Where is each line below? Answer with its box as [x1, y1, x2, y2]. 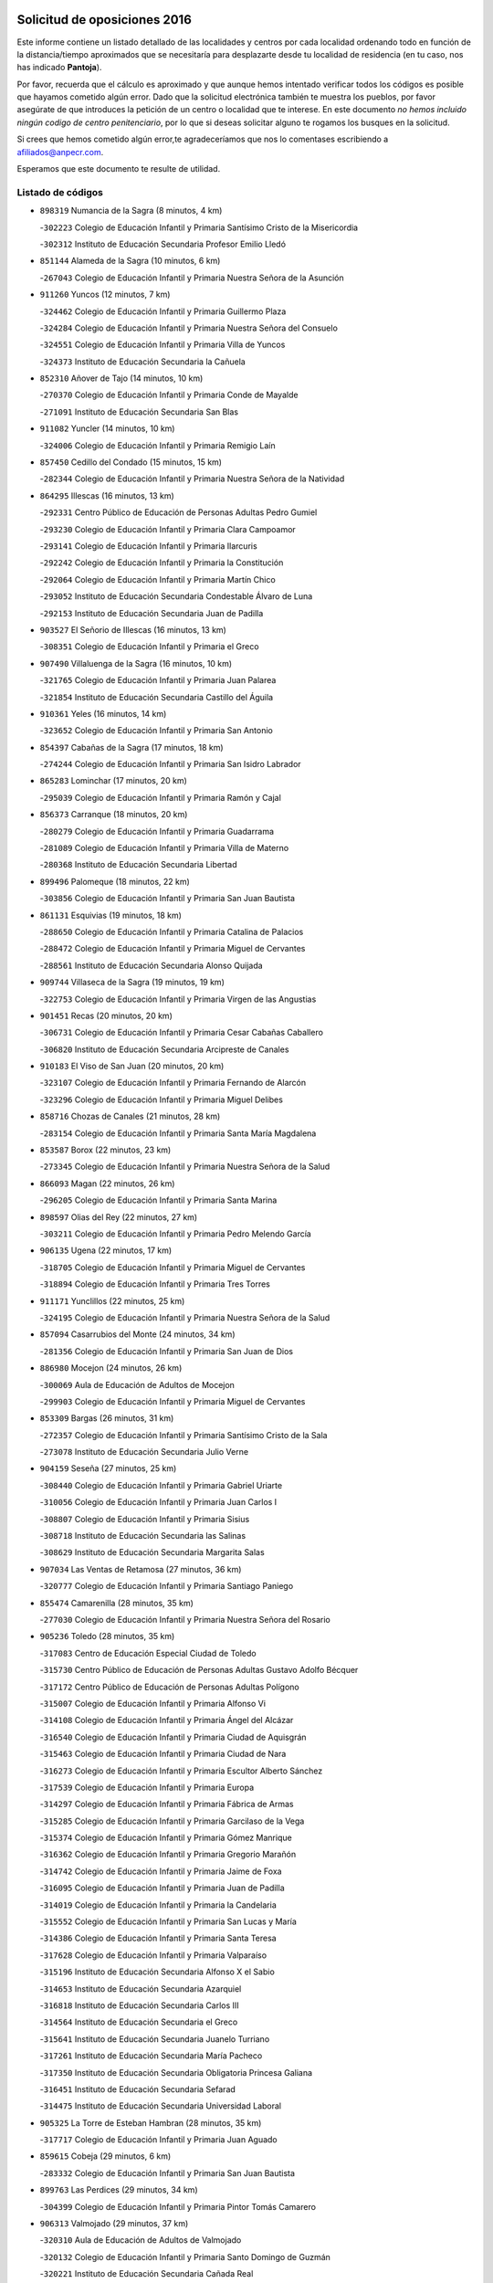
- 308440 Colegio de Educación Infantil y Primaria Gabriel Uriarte [39, 1479, 283, 1490]
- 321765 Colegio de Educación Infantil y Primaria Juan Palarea [39, 675, 277, 686]
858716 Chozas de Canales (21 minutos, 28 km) [39, 1110, 221, 1122]
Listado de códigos [16, 185, 104, 198]
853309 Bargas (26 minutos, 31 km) [39, 1413, 174, 1424]
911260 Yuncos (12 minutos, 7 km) [39, 289, 171, 300]
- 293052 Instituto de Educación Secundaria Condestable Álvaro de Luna [39, 591, 313, 602]
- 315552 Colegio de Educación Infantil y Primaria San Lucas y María [39, 1916, 297, 1927]
